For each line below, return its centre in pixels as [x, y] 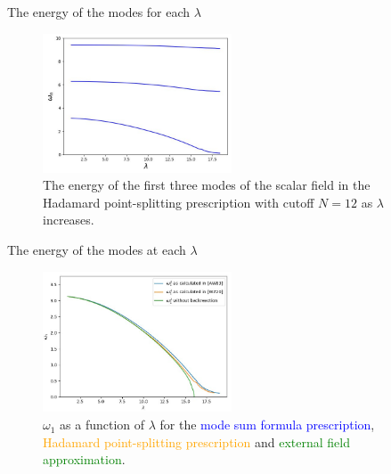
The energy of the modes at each [97, 249]
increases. [69, 220]
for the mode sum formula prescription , [267, 425]
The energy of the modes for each [99, 12]
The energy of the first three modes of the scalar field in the [207, 185]
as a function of [102, 425]
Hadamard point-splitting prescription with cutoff [179, 202]
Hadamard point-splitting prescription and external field [196, 441]
